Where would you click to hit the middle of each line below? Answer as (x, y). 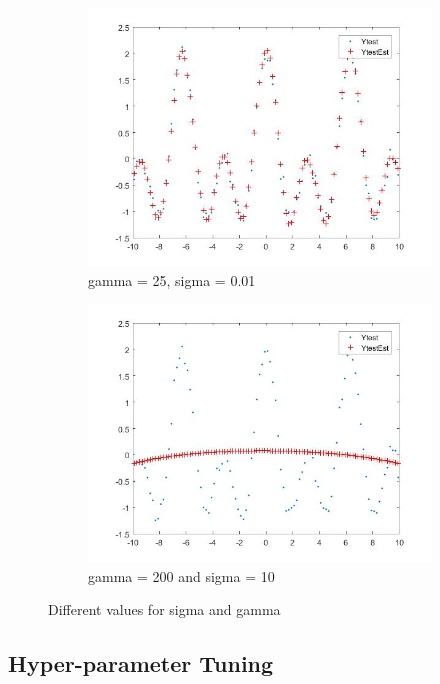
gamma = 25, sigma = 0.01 (172, 279)
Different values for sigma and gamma (164, 609)
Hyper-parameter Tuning (141, 663)
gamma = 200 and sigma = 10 (181, 575)
